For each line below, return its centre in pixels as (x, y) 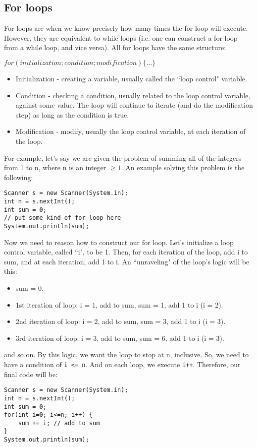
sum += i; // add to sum (59, 423)
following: (19, 177)
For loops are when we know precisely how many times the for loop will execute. (126, 28)
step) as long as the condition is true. (72, 114)
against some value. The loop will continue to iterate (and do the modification (134, 105)
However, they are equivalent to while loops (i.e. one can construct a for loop (121, 37)
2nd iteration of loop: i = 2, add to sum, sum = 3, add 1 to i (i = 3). (121, 321)
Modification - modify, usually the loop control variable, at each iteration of (130, 131)
